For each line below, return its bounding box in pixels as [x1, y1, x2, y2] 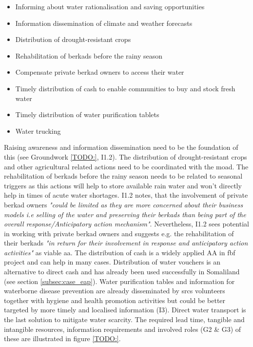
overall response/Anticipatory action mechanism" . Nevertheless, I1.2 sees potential [4, 219, 249, 229]
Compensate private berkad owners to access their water [15, 67, 184, 77]
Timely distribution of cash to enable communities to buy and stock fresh [15, 83, 235, 93]
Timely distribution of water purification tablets [15, 109, 159, 120]
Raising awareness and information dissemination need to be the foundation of [4, 142, 238, 152]
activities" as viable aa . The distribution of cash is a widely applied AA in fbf [4, 247, 235, 257]
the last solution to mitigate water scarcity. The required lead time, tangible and [4, 314, 245, 325]
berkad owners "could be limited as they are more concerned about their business [4, 199, 243, 209]
